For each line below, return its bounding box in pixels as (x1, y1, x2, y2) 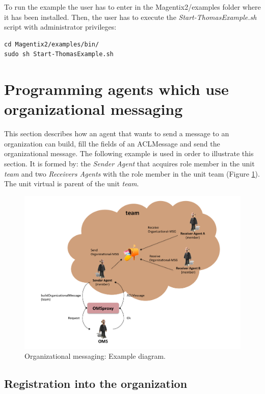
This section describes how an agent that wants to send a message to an (4, 128, 229, 139)
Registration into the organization (4, 376, 188, 391)
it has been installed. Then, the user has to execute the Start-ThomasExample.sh (4, 11, 257, 22)
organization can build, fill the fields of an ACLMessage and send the (4, 138, 220, 149)
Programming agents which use (4, 79, 229, 100)
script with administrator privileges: (4, 21, 117, 32)
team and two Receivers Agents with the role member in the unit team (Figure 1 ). (4, 168, 260, 179)
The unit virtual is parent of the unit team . (4, 178, 139, 189)
